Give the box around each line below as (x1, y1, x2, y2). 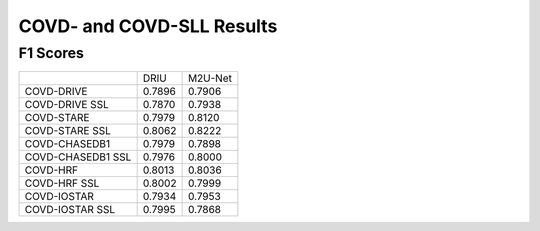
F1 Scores (18, 44, 85, 62)
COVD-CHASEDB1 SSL (24, 150, 132, 164)
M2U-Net (187, 71, 232, 85)
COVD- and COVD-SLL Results (18, 15, 278, 37)
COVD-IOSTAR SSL (24, 203, 116, 217)
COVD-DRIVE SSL (24, 98, 109, 112)
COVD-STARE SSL (24, 124, 112, 138)
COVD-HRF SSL (24, 176, 100, 190)
